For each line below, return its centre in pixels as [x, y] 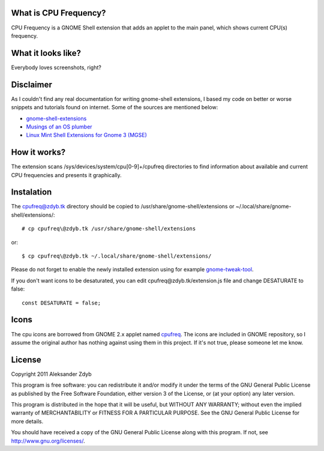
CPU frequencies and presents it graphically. [67, 175]
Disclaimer [31, 84]
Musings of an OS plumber [59, 127]
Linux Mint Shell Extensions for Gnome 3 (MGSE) [86, 135]
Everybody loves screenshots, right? [56, 67]
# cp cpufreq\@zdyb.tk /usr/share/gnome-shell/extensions [109, 229]
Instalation [31, 192]
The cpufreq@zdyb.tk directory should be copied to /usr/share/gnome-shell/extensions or [123, 207]
